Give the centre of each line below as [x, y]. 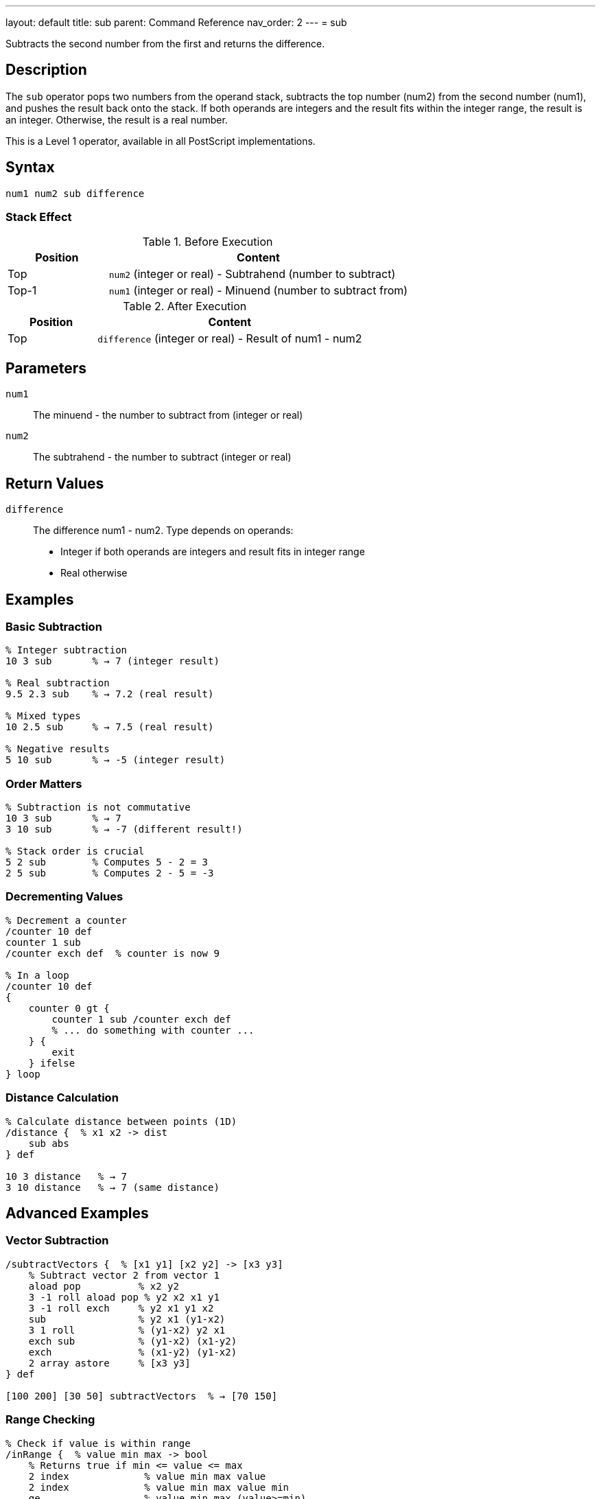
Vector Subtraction [57, 1241]
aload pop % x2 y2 [104, 1286]
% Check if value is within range [98, 1443]
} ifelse [52, 1063]
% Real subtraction [58, 683]
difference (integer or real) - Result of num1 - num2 [230, 339]
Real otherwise [94, 573]
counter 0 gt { [69, 1008]
